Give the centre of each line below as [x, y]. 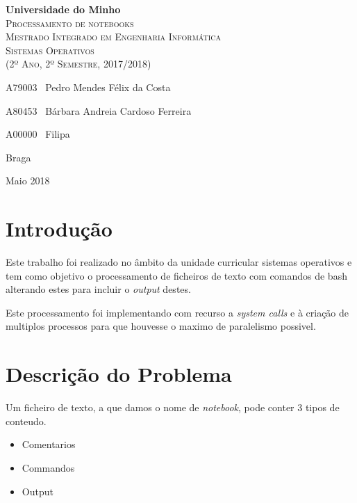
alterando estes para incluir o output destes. [98, 289]
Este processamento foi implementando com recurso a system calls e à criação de [177, 312]
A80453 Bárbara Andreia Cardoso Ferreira [99, 110]
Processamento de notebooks [70, 23]
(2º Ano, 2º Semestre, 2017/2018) [78, 64]
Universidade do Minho [63, 9]
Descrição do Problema [119, 374]
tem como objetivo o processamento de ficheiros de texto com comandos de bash [176, 275]
